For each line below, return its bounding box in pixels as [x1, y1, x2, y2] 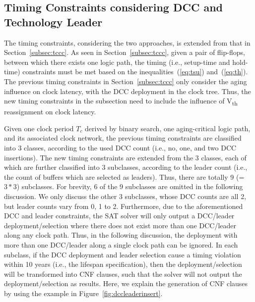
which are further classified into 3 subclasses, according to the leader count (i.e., [4, 162, 248, 172]
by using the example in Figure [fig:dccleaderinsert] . [4, 288, 163, 298]
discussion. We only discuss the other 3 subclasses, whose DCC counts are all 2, [4, 191, 247, 201]
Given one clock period [4, 123, 74, 133]
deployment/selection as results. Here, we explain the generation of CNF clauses [4, 278, 248, 289]
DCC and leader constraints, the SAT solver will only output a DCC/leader [4, 210, 235, 221]
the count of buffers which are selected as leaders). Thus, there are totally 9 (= [4, 171, 245, 182]
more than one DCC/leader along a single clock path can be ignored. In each [4, 240, 238, 250]
